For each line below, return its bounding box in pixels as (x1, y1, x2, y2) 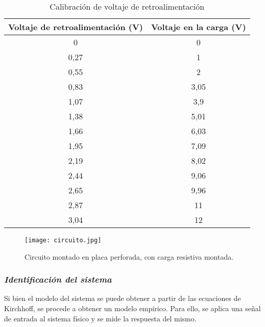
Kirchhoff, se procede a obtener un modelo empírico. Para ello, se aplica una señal (4, 303, 261, 314)
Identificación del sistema (4, 273, 112, 286)
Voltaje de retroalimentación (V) (8, 21, 143, 33)
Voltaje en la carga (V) (151, 21, 246, 33)
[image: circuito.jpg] (25, 237, 102, 244)
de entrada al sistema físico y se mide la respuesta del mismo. (4, 313, 197, 323)
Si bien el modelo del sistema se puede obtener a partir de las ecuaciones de (4, 293, 241, 304)
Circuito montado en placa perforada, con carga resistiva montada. (25, 251, 234, 262)
